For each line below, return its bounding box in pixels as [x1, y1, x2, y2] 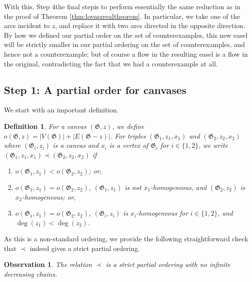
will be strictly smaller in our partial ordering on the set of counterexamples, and [4, 39, 245, 49]
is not [125, 182, 142, 192]
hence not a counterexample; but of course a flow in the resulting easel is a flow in [4, 48, 248, 59]
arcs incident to [4, 20, 50, 31]
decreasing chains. [4, 269, 57, 279]
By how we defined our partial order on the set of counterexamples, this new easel [4, 30, 248, 40]
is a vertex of [109, 140, 148, 150]
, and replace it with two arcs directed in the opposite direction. [55, 20, 245, 31]
